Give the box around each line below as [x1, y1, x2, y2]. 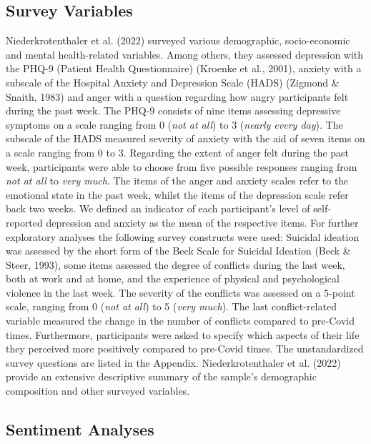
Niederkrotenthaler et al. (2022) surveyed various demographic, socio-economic [6, 33, 350, 48]
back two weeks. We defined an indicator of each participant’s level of [6, 201, 310, 216]
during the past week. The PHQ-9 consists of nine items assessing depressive [6, 103, 341, 118]
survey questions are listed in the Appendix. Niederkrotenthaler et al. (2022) [6, 355, 341, 370]
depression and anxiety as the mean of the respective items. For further [46, 214, 359, 230]
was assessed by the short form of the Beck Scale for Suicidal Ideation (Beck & [6, 243, 351, 258]
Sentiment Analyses [6, 418, 154, 440]
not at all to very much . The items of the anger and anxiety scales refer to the [6, 173, 349, 188]
